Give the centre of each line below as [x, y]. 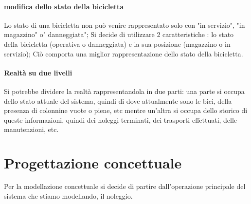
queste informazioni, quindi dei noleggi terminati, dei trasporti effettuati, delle [121, 120]
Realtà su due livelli [38, 72]
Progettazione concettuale [93, 163]
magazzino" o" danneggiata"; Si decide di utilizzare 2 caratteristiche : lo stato [119, 34]
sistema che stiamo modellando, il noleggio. [68, 195]
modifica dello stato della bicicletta [64, 6]
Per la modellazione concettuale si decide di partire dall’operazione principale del [125, 186]
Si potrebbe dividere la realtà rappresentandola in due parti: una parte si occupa [124, 91]
